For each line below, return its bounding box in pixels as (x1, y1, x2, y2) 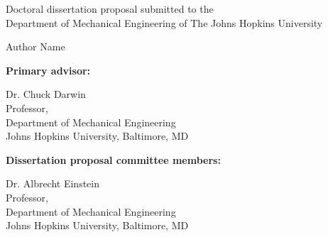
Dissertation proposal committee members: (6, 152, 221, 167)
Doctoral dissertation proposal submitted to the (6, 1, 214, 16)
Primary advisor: (6, 62, 91, 77)
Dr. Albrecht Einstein (6, 176, 100, 191)
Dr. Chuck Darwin (6, 87, 86, 101)
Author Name (6, 39, 65, 54)
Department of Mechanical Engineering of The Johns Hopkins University (6, 15, 323, 30)
